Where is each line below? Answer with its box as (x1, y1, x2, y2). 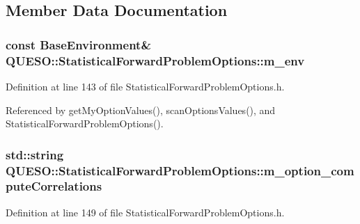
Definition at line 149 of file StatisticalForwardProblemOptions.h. (6, 205, 285, 219)
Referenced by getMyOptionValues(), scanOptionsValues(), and (6, 102, 276, 117)
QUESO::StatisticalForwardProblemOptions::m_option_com (6, 161, 354, 179)
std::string (6, 145, 64, 163)
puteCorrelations (6, 177, 102, 195)
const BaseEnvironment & (6, 35, 152, 53)
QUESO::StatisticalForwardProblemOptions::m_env (6, 51, 305, 69)
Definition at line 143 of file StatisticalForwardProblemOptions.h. (6, 79, 285, 93)
